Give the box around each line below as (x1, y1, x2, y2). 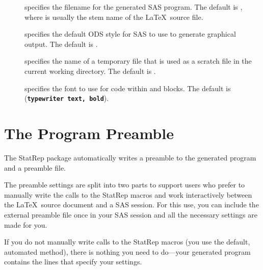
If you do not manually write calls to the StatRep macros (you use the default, (4, 236, 250, 247)
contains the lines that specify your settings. (4, 256, 142, 267)
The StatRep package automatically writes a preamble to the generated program (4, 152, 256, 163)
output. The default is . (24, 38, 98, 49)
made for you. (4, 219, 47, 230)
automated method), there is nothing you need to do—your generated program (4, 246, 251, 257)
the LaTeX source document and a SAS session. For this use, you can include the (4, 199, 259, 210)
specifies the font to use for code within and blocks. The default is (24, 83, 231, 93)
